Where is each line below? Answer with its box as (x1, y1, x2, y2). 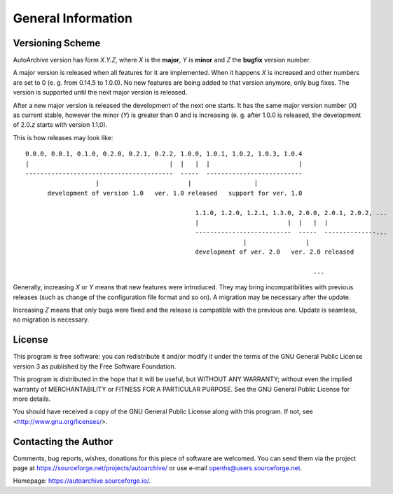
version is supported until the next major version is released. (13, 88, 188, 97)
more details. (13, 394, 51, 403)
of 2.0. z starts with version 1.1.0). (13, 121, 108, 129)
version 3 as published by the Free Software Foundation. (13, 362, 177, 371)
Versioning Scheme (13, 37, 101, 49)
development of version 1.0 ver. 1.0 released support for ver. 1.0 (47, 189, 303, 197)
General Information (13, 11, 133, 26)
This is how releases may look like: (13, 133, 113, 142)
